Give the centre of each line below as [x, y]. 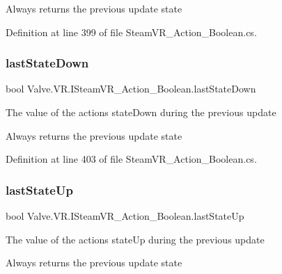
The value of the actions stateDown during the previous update [141, 112]
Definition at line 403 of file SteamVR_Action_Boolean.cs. [131, 159]
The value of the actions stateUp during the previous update [135, 239]
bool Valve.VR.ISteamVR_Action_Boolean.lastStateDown [131, 89]
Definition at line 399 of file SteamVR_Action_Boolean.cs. [131, 32]
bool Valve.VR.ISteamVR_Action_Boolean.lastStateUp [125, 216]
